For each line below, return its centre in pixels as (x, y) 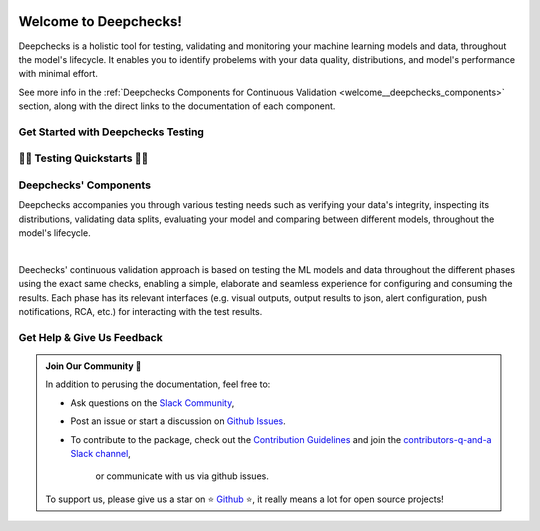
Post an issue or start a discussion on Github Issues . (178, 421)
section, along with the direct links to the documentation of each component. (177, 106)
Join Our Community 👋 (93, 366)
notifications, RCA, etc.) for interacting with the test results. (140, 312)
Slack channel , (101, 453)
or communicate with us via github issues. (182, 476)
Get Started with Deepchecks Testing (111, 132)
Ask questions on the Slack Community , (152, 402)
